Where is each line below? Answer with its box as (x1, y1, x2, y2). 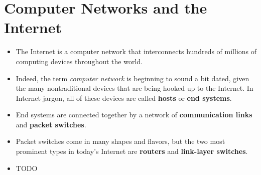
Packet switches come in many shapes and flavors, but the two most (16, 136, 225, 146)
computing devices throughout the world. (16, 56, 143, 66)
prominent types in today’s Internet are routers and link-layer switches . (16, 146, 248, 156)
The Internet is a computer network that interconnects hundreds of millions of (16, 46, 257, 57)
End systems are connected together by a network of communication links (16, 109, 252, 120)
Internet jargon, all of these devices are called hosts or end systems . (16, 92, 232, 103)
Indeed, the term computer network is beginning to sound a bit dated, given (16, 73, 249, 83)
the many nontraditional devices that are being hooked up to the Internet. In (16, 83, 253, 93)
